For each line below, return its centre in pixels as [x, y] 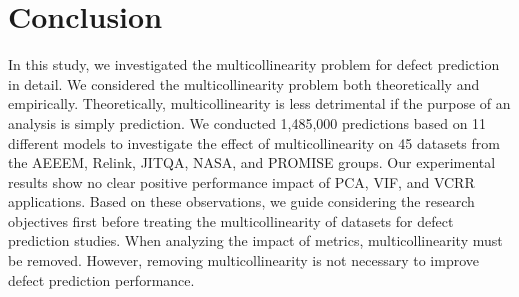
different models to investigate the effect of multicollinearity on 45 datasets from [254, 142]
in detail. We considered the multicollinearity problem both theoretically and [244, 83]
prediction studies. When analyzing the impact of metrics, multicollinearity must [255, 240]
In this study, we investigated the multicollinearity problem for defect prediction [254, 64]
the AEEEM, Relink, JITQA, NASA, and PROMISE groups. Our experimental [252, 162]
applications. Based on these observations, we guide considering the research [241, 201]
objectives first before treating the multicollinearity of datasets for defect [231, 220]
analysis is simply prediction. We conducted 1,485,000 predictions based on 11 [247, 122]
